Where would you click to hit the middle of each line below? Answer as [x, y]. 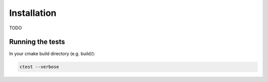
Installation [33, 13]
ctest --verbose [39, 67]
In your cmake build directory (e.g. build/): [52, 54]
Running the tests [37, 42]
